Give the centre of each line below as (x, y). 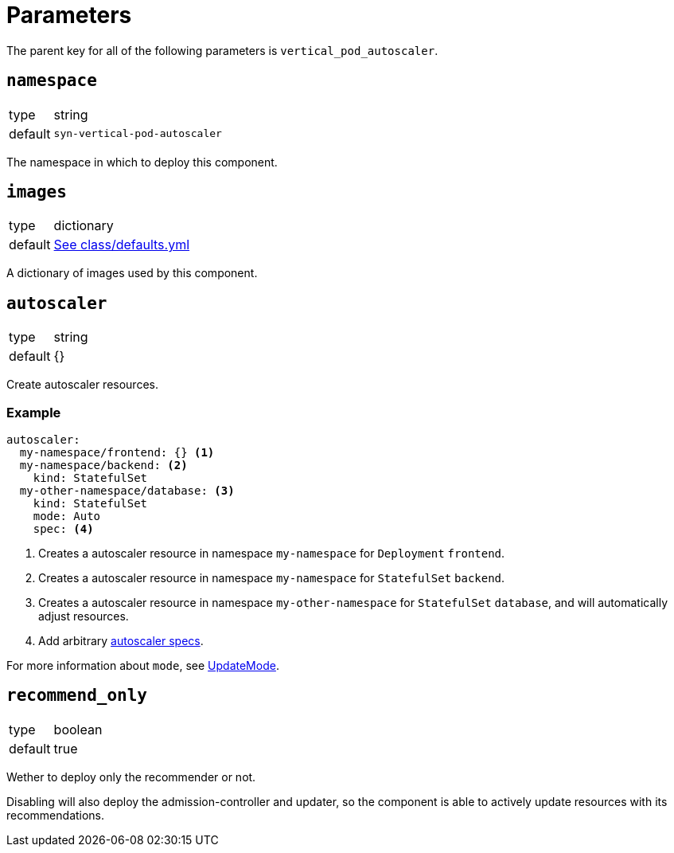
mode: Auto (67, 516)
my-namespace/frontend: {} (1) (117, 453)
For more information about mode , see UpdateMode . (143, 666)
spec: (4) (63, 529)
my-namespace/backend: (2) (103, 466)
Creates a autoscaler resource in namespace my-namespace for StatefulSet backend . (272, 578)
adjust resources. (84, 616)
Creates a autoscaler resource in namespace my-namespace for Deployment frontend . (272, 554)
